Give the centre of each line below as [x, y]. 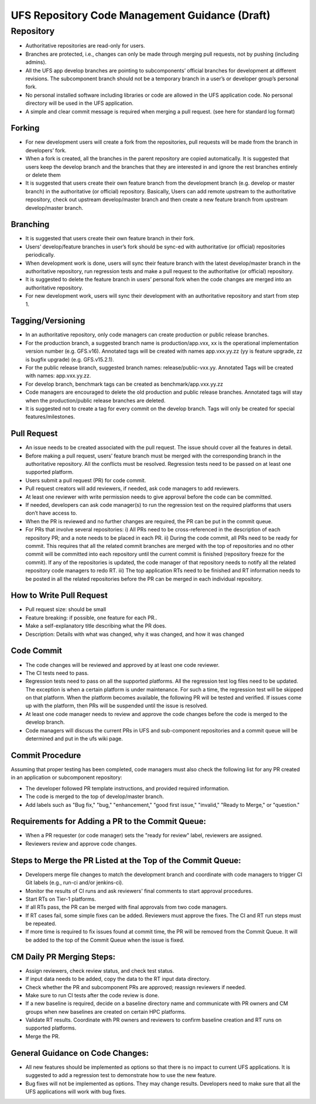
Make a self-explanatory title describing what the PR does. [96, 626]
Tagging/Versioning [48, 321]
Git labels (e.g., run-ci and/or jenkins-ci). [75, 882]
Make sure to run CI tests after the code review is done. [92, 995]
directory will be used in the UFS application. [80, 103]
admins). [36, 62]
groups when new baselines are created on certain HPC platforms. [106, 1011]
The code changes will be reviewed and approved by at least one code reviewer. [122, 665]
